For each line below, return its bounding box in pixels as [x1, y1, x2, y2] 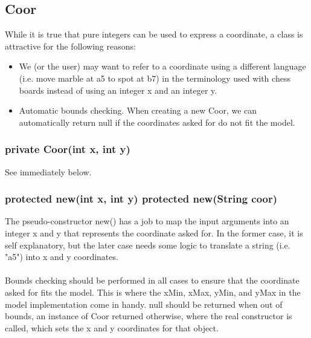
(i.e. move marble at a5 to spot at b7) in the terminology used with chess [19, 71, 290, 84]
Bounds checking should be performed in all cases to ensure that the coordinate [5, 274, 300, 287]
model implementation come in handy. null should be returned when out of [5, 297, 283, 310]
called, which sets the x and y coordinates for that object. [5, 321, 219, 334]
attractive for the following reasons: [5, 39, 136, 52]
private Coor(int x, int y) [5, 141, 130, 157]
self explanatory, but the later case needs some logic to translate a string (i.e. [5, 238, 290, 251]
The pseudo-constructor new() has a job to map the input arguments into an [5, 215, 289, 227]
